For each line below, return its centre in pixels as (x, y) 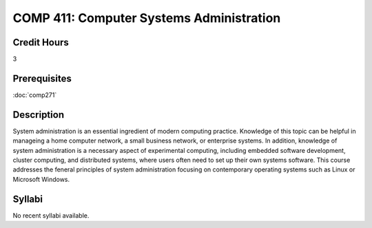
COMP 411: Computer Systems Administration (147, 18)
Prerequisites (42, 78)
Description (39, 115)
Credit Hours (41, 42)
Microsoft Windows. (41, 179)
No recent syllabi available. (51, 215)
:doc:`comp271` (35, 95)
